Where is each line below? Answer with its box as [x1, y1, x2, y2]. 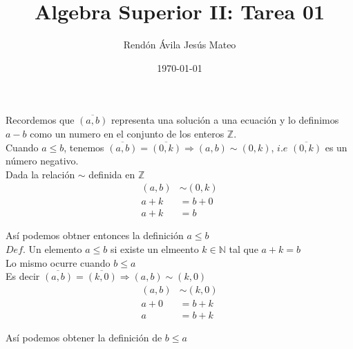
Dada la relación [6, 167, 75, 181]
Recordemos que [6, 113, 75, 127]
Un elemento [28, 241, 82, 256]
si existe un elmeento [110, 241, 199, 256]
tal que [229, 241, 258, 256]
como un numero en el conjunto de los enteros [30, 126, 225, 140]
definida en [88, 167, 135, 181]
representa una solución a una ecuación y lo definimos [111, 113, 339, 127]
